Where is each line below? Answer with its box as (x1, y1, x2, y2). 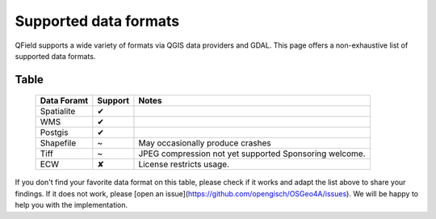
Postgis (40, 127, 69, 138)
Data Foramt (40, 95, 89, 107)
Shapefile (40, 137, 77, 149)
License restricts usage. (138, 158, 230, 170)
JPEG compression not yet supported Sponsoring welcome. (138, 148, 367, 159)
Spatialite (40, 106, 76, 117)
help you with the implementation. (15, 200, 128, 210)
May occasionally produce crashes (138, 137, 272, 149)
